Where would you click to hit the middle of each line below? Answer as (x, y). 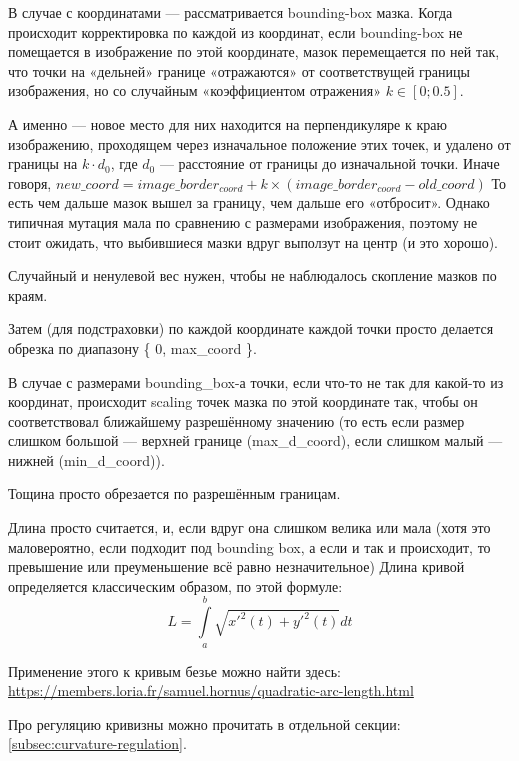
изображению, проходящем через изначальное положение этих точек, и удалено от (259, 143)
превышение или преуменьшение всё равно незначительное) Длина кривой (236, 566)
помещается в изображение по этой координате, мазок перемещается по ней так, (254, 51)
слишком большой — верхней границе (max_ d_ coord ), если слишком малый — (255, 440)
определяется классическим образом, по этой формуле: (175, 585)
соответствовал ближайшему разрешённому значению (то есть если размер (236, 420)
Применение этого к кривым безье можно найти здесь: (174, 670)
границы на (43, 163)
